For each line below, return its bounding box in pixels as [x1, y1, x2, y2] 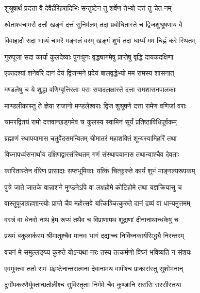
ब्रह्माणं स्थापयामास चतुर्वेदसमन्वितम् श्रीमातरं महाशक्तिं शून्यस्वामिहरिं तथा [4, 133, 177, 143]
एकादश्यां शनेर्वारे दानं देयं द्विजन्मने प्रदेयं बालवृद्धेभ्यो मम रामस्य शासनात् [4, 68, 174, 78]
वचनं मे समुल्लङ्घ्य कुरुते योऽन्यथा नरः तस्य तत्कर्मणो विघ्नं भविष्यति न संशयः [4, 247, 192, 257]
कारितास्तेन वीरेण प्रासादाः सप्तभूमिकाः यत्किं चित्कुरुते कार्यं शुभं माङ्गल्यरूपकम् [4, 165, 195, 175]
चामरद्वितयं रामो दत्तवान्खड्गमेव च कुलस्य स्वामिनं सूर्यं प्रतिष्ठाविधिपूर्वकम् [4, 117, 177, 127]
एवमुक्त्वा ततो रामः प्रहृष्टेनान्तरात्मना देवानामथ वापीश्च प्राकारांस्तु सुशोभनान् [4, 263, 183, 273]
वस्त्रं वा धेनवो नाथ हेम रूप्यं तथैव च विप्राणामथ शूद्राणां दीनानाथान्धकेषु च [4, 214, 179, 224]
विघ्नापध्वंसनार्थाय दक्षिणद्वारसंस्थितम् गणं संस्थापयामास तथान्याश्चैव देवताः [4, 149, 179, 159]
